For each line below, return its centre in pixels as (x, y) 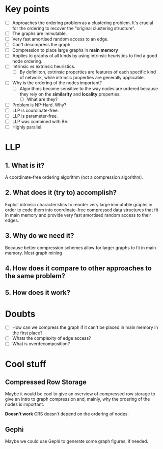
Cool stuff (26, 364)
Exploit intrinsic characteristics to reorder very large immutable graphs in (79, 204)
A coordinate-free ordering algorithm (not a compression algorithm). (74, 177)
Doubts (20, 314)
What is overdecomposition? (41, 344)
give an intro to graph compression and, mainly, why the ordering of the (78, 399)
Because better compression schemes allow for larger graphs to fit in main (81, 248)
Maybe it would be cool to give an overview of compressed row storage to (80, 394)
